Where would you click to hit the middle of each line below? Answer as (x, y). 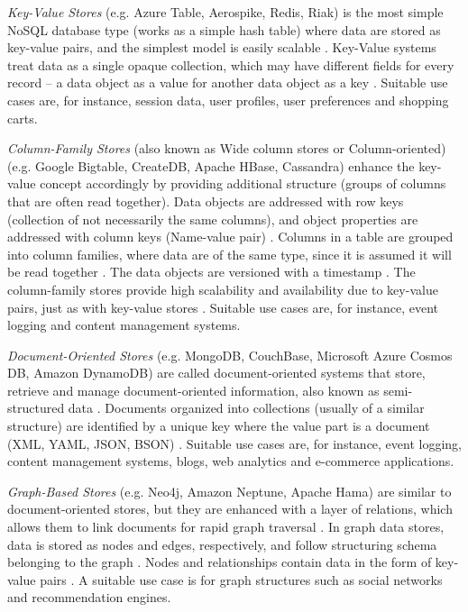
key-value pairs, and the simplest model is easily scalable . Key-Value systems (222, 47)
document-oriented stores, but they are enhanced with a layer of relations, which (230, 509)
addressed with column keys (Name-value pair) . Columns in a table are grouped (230, 237)
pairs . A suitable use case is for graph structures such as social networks (241, 579)
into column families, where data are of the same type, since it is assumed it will (229, 254)
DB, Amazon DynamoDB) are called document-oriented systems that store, (216, 373)
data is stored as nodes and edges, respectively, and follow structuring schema (222, 544)
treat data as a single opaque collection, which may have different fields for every (231, 64)
